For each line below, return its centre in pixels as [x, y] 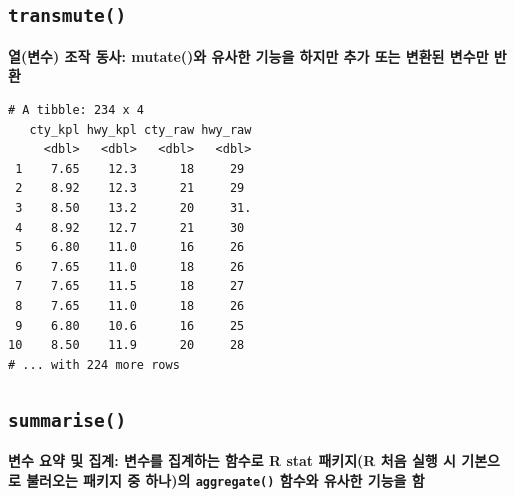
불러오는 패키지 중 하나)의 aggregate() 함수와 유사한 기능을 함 [225, 479]
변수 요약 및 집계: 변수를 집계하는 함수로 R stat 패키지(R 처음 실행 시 [232, 460]
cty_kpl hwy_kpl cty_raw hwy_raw [140, 129]
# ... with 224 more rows [94, 364]
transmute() [67, 16]
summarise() [67, 420]
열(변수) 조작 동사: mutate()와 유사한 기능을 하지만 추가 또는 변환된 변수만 [248, 55]
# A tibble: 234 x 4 [76, 109]
